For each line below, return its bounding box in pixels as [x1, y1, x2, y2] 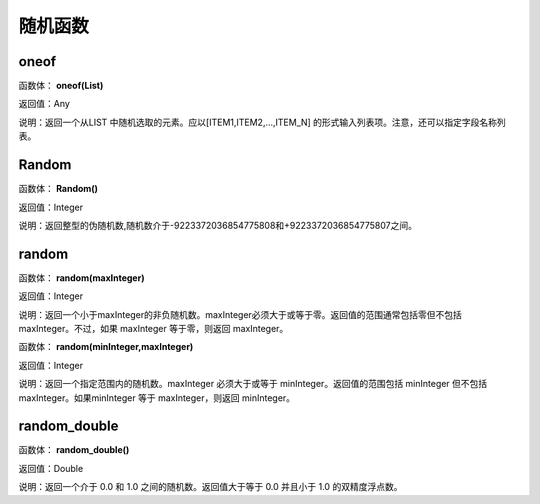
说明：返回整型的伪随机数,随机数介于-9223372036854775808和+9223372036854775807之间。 [18, 219, 417, 231]
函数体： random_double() [18, 444, 130, 456]
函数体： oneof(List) [18, 80, 104, 92]
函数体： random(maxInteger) [18, 271, 145, 284]
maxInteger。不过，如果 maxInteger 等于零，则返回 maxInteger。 [18, 323, 289, 334]
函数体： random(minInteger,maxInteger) [18, 341, 194, 353]
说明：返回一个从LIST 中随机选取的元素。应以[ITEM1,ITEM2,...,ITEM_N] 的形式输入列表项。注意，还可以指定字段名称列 [18, 116, 507, 128]
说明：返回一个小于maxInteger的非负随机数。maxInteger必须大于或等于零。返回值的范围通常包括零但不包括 [18, 308, 462, 320]
